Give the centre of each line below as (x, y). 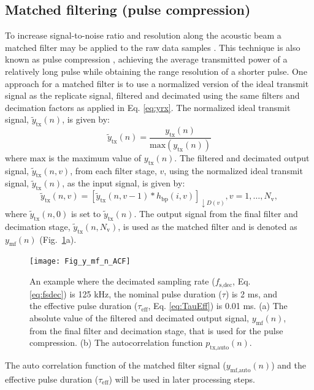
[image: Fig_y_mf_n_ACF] (80, 262)
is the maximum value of (95, 157)
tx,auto (220, 347)
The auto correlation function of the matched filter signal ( (116, 365)
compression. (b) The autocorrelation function (116, 342)
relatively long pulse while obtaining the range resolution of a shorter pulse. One (156, 71)
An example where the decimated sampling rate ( (122, 281)
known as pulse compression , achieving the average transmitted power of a (146, 59)
